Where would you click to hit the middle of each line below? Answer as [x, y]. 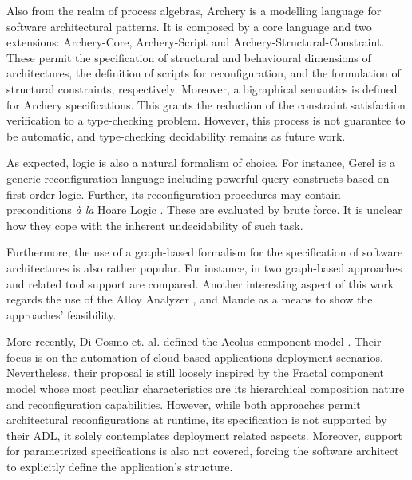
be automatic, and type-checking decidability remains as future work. [176, 135]
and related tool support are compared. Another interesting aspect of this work [200, 283]
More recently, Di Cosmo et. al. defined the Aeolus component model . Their [194, 341]
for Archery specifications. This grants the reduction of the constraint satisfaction [206, 104]
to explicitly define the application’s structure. [120, 467]
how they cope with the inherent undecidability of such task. [155, 225]
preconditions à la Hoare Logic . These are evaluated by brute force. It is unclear [204, 210]
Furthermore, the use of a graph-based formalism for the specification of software [205, 252]
